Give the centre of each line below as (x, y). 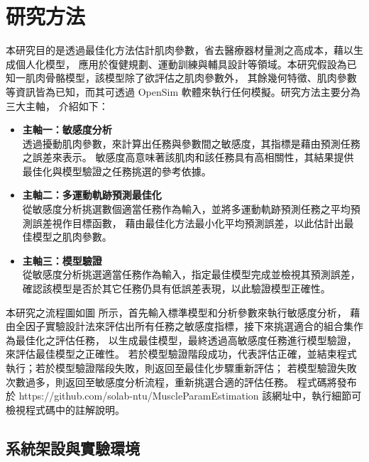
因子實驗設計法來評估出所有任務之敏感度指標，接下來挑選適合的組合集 (189, 326)
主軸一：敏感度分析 (67, 130)
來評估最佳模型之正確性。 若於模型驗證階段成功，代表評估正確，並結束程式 (181, 354)
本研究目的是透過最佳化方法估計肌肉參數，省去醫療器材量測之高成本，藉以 (180, 50)
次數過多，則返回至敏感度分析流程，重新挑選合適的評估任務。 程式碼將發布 (181, 381)
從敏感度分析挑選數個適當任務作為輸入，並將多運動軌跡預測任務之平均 (186, 209)
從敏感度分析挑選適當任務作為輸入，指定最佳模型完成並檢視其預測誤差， (191, 274)
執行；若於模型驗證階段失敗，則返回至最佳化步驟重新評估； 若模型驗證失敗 (181, 368)
